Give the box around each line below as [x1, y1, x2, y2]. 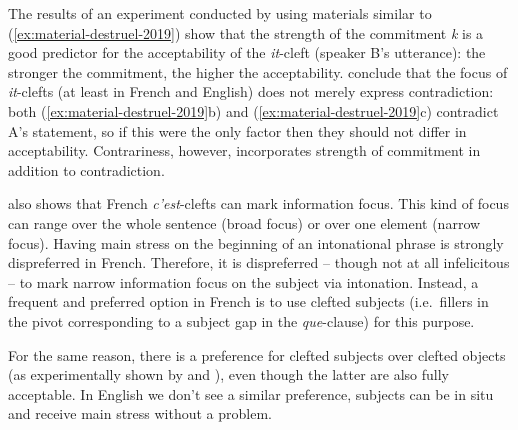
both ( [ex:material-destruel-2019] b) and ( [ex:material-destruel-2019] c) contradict [8, 100, 499, 121]
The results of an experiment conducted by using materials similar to [8, 3, 432, 23]
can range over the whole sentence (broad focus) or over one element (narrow [8, 212, 481, 233]
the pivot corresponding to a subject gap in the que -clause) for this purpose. [8, 310, 475, 331]
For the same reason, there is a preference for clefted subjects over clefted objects [8, 344, 506, 365]
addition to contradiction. [8, 159, 165, 180]
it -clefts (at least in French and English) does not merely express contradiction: [8, 81, 494, 102]
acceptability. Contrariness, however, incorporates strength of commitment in [8, 140, 481, 161]
